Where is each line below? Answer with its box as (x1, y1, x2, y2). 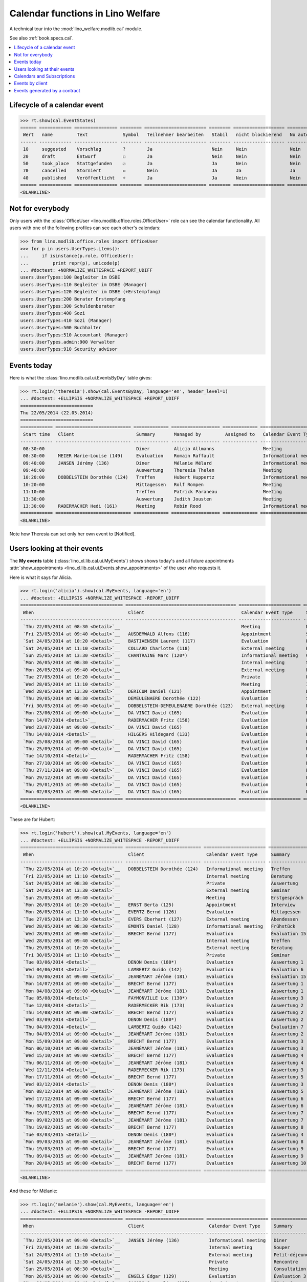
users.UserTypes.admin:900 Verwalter (20, 339, 115, 345)
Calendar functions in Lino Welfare (9, 8, 161, 19)
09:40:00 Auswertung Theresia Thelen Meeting (23, 467, 282, 473)
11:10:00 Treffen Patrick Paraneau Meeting (23, 489, 282, 495)
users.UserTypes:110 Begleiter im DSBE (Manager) (20, 282, 147, 287)
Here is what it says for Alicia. (9, 574, 72, 580)
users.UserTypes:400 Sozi (20, 310, 85, 316)
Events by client (14, 80, 48, 87)
